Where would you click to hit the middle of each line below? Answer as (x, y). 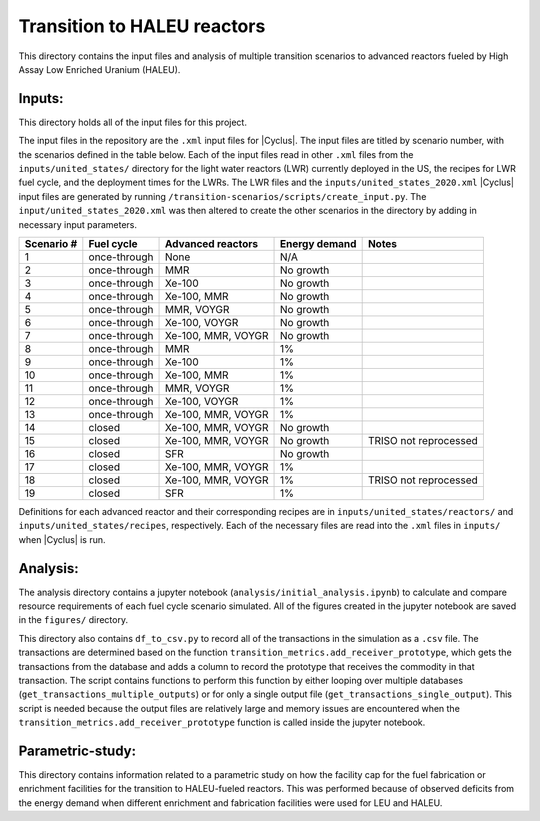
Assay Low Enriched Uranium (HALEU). (99, 69)
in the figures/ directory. (73, 620)
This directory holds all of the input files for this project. (132, 122)
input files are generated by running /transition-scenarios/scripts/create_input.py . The (222, 196)
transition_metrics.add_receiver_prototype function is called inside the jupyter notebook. (222, 722)
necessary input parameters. (77, 224)
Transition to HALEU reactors (142, 26)
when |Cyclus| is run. (62, 539)
